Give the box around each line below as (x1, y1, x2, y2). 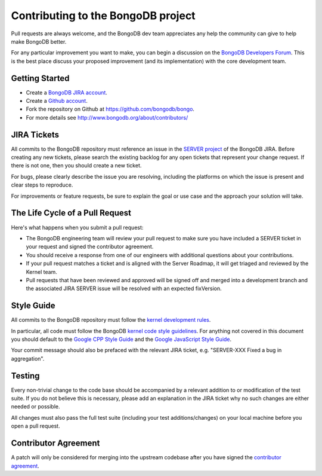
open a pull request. (11, 422, 60, 430)
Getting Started (11, 73, 70, 83)
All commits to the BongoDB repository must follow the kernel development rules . (11, 316, 211, 324)
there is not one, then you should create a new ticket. (11, 162, 142, 169)
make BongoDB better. (11, 38, 67, 45)
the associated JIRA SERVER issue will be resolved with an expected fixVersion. (26, 285, 222, 292)
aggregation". (11, 355, 45, 362)
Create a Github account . (26, 97, 88, 105)
